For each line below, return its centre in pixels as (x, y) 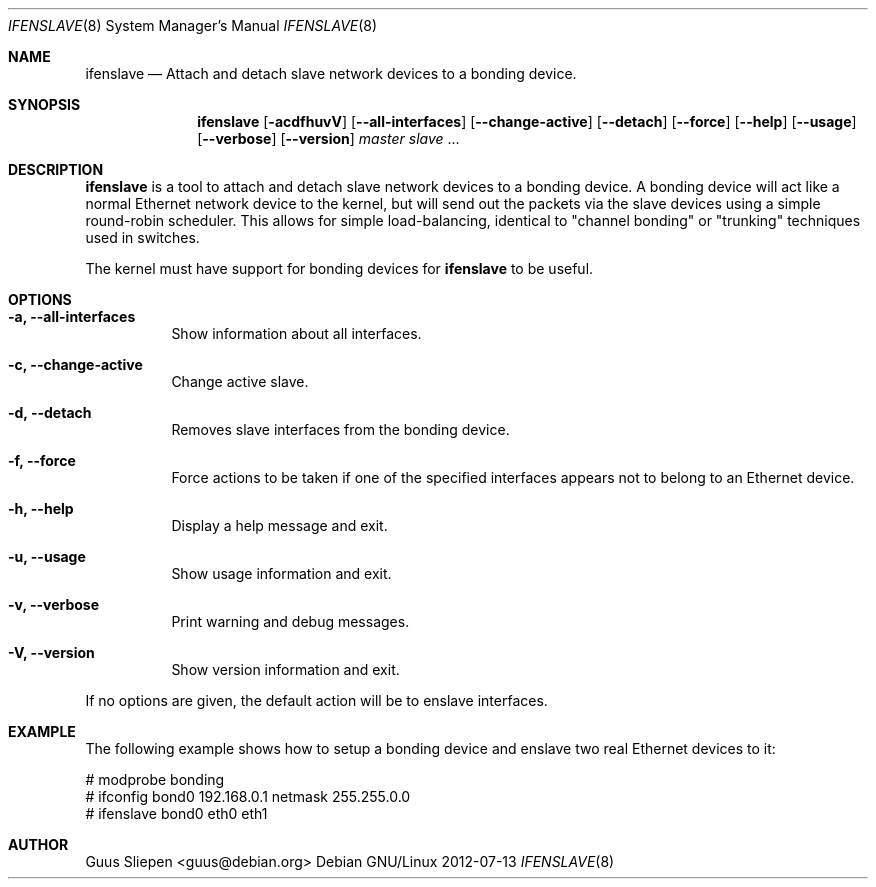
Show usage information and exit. (281, 573)
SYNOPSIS (44, 104)
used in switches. (142, 237)
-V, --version (51, 652)
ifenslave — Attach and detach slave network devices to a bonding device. (331, 73)
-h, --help (41, 508)
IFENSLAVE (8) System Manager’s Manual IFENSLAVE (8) (193, 25)
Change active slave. (240, 381)
